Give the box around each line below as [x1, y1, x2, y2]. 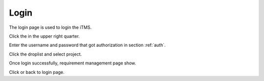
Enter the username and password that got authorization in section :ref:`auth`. [9, 42, 166, 48]
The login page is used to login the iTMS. [9, 24, 92, 30]
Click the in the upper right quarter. [9, 33, 80, 39]
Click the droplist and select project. [9, 51, 82, 57]
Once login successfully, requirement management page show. [9, 60, 136, 66]
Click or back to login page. [9, 69, 65, 75]
